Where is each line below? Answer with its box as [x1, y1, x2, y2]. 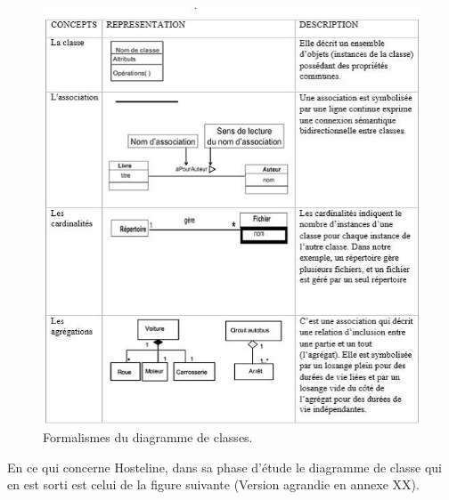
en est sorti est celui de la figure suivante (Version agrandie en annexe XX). [7, 475, 420, 494]
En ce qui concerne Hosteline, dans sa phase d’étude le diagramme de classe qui [7, 457, 442, 476]
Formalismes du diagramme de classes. [43, 427, 253, 446]
